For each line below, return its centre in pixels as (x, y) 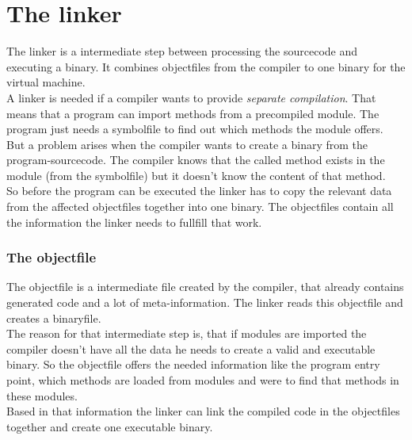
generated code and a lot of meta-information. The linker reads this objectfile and (205, 302)
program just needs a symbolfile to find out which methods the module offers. (195, 129)
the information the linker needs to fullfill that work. (134, 222)
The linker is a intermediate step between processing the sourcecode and (182, 51)
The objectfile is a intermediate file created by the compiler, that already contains (205, 287)
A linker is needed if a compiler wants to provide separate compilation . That (191, 97)
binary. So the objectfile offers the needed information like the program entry (193, 364)
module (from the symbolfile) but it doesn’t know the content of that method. (196, 175)
